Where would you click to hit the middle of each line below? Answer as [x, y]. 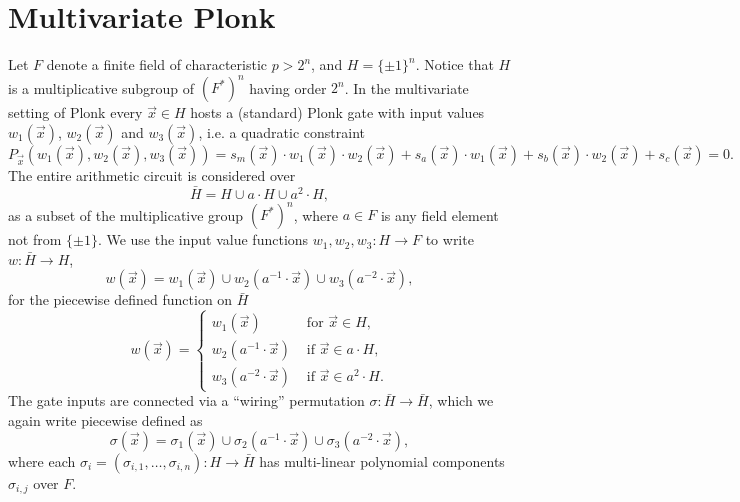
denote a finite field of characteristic [157, 64]
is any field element [439, 214]
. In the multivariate [406, 87]
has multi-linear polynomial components [382, 460]
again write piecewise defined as [105, 420]
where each [42, 460]
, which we [461, 400]
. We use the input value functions [203, 239]
